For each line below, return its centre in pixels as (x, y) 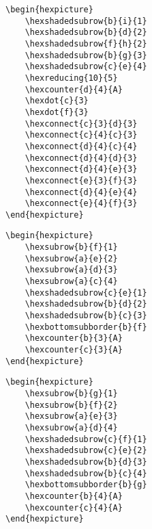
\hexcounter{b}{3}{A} (74, 338)
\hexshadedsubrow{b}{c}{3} (86, 316)
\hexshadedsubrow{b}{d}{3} (86, 462)
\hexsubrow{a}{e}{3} (71, 416)
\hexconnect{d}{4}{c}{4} (81, 146)
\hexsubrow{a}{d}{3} (71, 270)
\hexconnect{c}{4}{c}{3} (81, 135)
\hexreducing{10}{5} (71, 78)
